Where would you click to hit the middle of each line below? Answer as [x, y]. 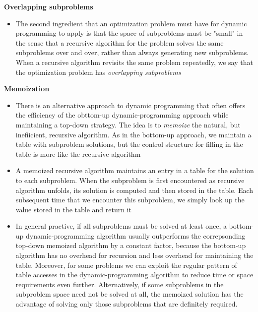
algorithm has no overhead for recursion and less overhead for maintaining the [134, 255]
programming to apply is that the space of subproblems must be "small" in [129, 33]
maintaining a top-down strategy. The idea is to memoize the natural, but [128, 124]
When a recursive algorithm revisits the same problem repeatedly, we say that [134, 62]
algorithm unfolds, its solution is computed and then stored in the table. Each [134, 190]
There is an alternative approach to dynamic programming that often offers [130, 105]
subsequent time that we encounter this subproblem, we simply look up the [130, 200]
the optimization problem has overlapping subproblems [98, 72]
